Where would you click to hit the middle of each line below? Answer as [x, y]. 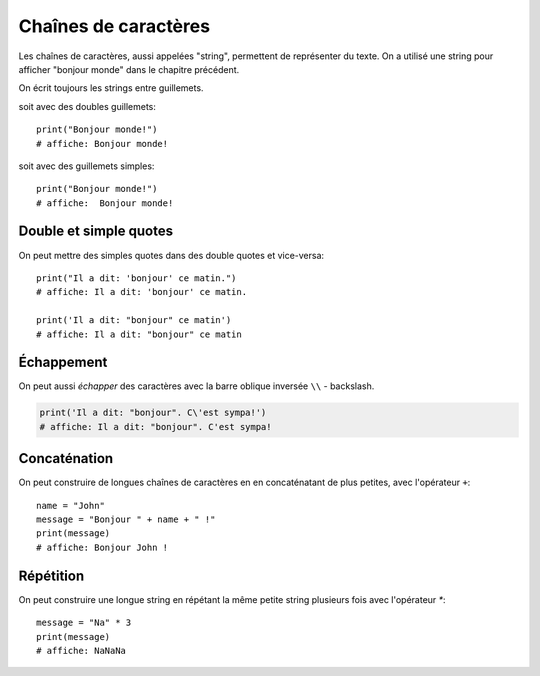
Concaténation [66, 458]
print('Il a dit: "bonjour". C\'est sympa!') [153, 413]
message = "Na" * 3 [84, 623]
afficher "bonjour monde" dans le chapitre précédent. [129, 69]
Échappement [63, 362]
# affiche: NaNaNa [81, 650]
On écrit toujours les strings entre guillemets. [111, 88]
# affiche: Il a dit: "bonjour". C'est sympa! [155, 426]
